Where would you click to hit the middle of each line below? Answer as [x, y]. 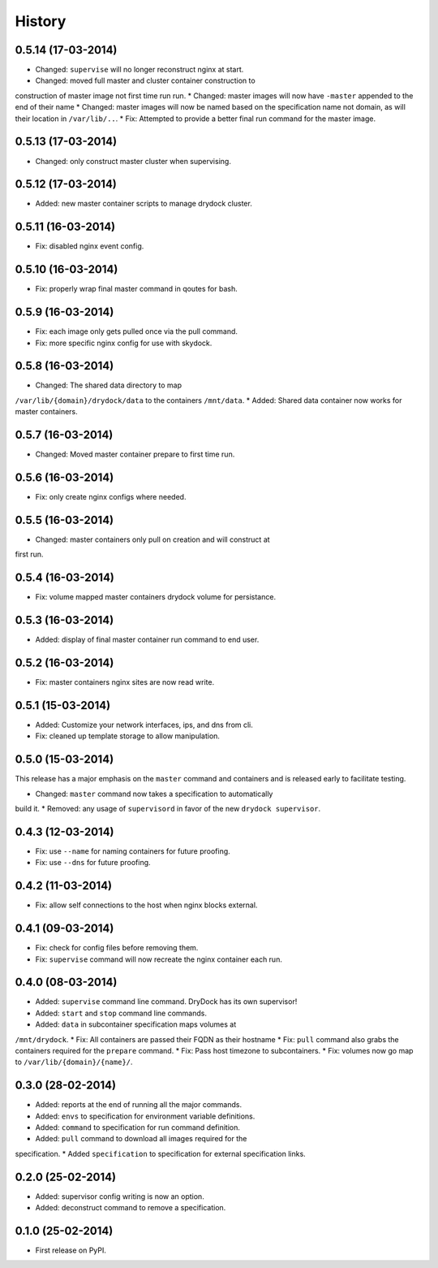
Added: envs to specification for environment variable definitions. [145, 1116]
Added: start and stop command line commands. [121, 1013]
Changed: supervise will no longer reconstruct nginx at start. [140, 70]
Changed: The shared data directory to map [109, 385]
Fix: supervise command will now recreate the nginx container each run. [159, 959]
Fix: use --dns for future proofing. [93, 863]
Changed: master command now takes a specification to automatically [154, 794]
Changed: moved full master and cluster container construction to [145, 80]
